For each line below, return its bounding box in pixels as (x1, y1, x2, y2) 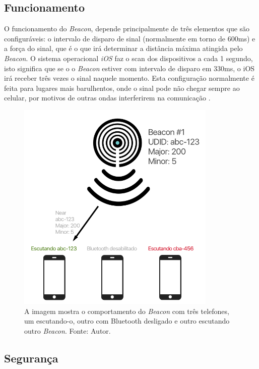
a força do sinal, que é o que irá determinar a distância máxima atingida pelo (4, 43, 243, 54)
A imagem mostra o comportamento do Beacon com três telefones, (24, 305, 229, 316)
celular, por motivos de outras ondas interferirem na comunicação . (4, 92, 211, 103)
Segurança (4, 350, 58, 365)
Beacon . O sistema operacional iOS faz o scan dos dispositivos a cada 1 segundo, (4, 52, 253, 63)
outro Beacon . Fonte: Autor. (24, 325, 111, 336)
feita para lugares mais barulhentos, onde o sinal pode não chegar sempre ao (4, 82, 240, 93)
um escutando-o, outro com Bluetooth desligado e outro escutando (24, 315, 230, 326)
